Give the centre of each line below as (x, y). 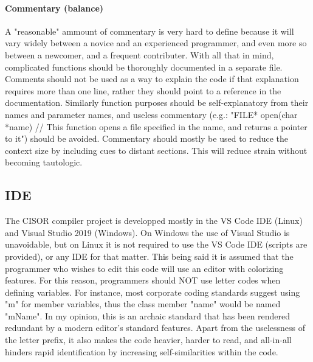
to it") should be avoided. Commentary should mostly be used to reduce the (147, 138)
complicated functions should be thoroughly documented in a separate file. (144, 67)
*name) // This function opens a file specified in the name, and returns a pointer (156, 126)
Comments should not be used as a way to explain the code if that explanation (152, 79)
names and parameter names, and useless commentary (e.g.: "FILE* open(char (151, 114)
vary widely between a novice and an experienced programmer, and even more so (156, 43)
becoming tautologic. (44, 162)
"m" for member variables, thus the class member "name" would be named (143, 304)
